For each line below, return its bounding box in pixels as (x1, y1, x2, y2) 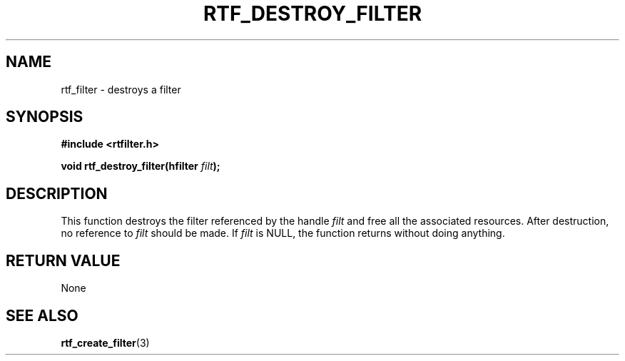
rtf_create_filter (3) (61, 336, 150, 349)
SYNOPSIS (6, 108, 83, 126)
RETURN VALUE (6, 251, 121, 270)
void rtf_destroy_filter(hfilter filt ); (61, 160, 220, 173)
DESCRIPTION (6, 184, 108, 203)
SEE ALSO (6, 306, 78, 325)
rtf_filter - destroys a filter (61, 83, 181, 96)
